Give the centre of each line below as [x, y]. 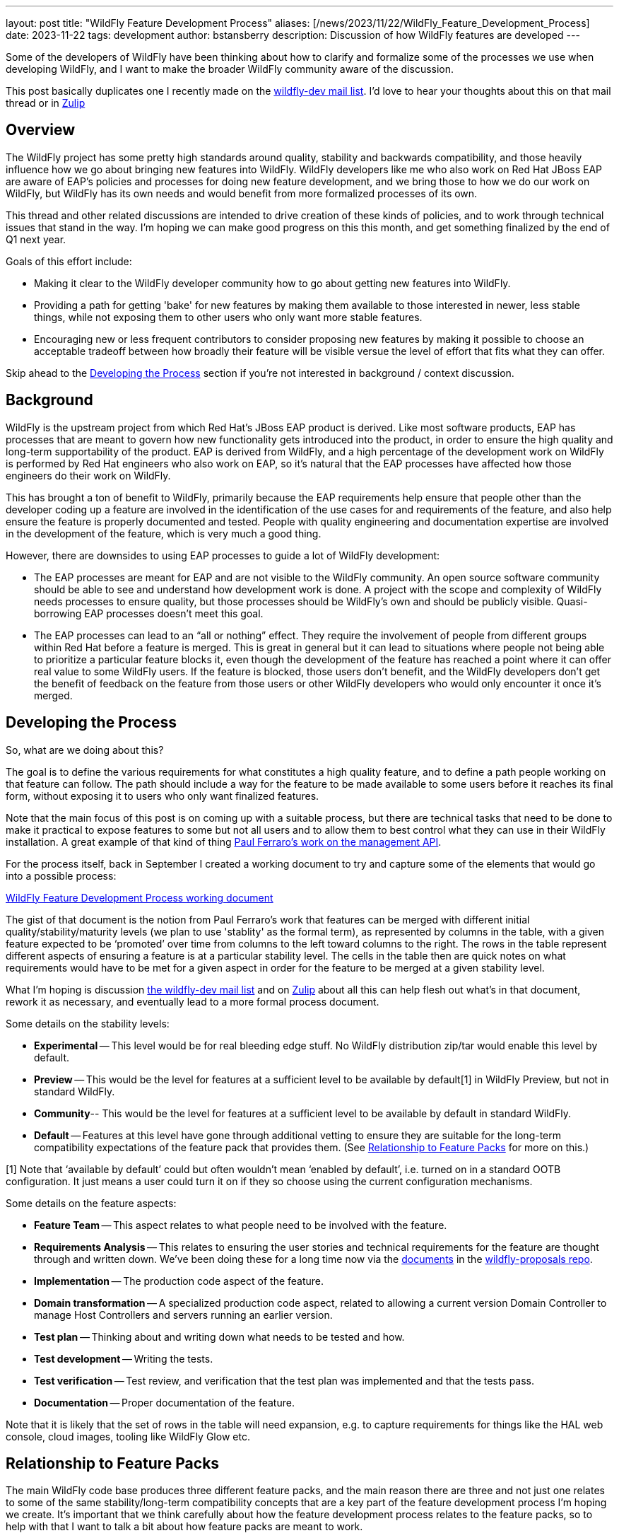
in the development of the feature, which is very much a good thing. [164, 533]
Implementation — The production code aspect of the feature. [179, 1281]
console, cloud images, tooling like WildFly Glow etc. [128, 1436]
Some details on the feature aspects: [91, 1203]
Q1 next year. [36, 239]
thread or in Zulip [46, 103]
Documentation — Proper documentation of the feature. [164, 1402]
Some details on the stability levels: [88, 1023]
